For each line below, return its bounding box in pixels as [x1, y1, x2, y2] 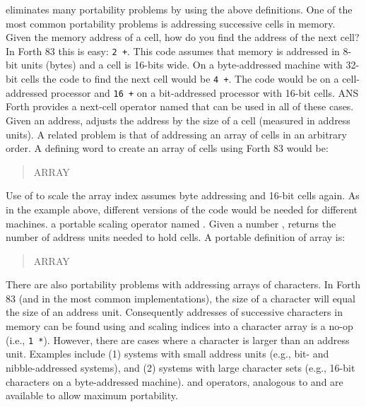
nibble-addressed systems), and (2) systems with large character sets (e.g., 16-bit [6, 360, 355, 374]
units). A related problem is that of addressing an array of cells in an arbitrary [6, 126, 347, 141]
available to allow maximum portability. [6, 388, 178, 403]
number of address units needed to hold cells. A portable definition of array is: [6, 230, 346, 244]
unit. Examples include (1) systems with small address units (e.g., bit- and [6, 346, 329, 361]
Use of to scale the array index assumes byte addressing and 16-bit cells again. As [6, 188, 360, 203]
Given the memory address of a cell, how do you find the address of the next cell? [6, 30, 360, 45]
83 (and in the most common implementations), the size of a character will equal [6, 290, 355, 305]
